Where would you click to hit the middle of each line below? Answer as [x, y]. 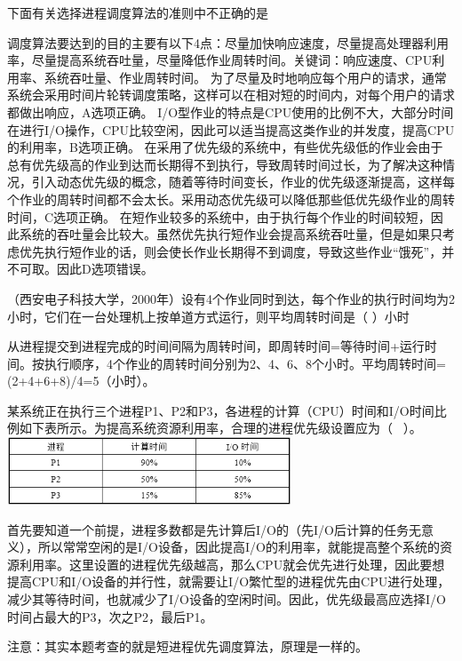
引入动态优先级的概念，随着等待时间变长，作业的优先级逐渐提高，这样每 [243, 182]
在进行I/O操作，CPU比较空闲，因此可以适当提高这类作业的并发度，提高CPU [231, 129]
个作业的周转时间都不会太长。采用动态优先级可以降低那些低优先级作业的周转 [231, 199]
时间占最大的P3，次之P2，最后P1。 [110, 616]
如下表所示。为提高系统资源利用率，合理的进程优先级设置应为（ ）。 [220, 428]
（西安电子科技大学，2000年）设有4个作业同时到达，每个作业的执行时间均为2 [231, 298]
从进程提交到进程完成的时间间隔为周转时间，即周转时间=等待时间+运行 [216, 346]
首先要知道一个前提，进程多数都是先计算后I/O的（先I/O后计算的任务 [208, 529]
